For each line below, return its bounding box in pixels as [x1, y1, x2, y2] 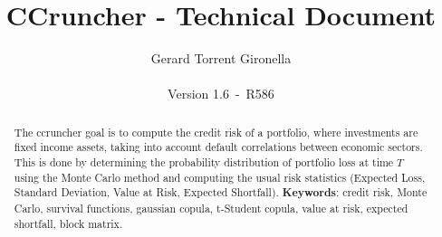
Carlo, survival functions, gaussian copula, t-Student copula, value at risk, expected [14, 200, 408, 215]
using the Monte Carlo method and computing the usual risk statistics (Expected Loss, [14, 169, 426, 185]
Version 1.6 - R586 [168, 84, 274, 103]
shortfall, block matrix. [14, 215, 123, 231]
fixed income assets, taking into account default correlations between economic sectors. [14, 139, 423, 155]
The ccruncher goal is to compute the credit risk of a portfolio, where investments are [14, 124, 418, 139]
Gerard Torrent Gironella [150, 49, 292, 68]
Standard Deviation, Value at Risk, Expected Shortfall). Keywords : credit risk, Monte [14, 185, 428, 201]
